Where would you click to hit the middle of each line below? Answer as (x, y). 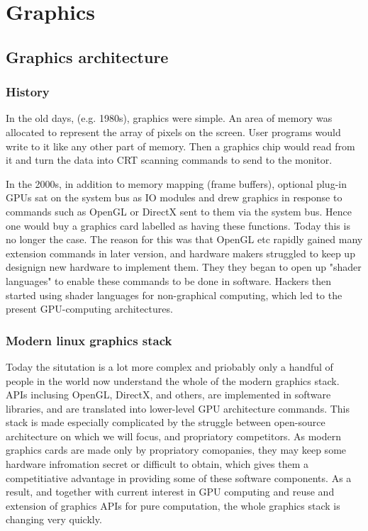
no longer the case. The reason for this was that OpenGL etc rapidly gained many (184, 239)
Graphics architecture (87, 56)
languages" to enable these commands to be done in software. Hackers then (169, 280)
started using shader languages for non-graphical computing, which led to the (174, 295)
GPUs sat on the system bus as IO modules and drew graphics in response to (174, 197)
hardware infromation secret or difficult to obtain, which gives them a (157, 464)
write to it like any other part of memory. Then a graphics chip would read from (180, 146)
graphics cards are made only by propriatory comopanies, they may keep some (176, 450)
